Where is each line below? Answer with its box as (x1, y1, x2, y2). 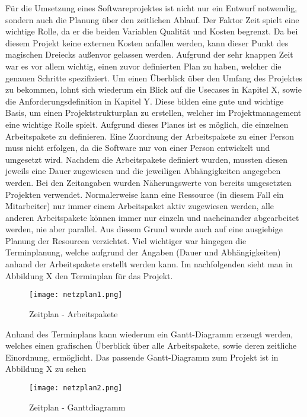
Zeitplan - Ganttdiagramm (29, 400, 126, 413)
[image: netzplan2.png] (29, 383, 123, 392)
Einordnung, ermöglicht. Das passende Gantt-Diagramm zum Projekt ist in (5, 350, 279, 363)
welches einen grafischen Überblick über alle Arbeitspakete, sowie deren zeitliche (5, 339, 297, 352)
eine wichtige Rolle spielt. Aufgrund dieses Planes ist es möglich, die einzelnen (5, 118, 289, 130)
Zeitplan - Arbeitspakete (29, 307, 118, 320)
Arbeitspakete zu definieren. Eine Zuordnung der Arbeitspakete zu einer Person (5, 129, 295, 142)
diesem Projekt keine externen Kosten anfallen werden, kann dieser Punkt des (5, 36, 289, 49)
